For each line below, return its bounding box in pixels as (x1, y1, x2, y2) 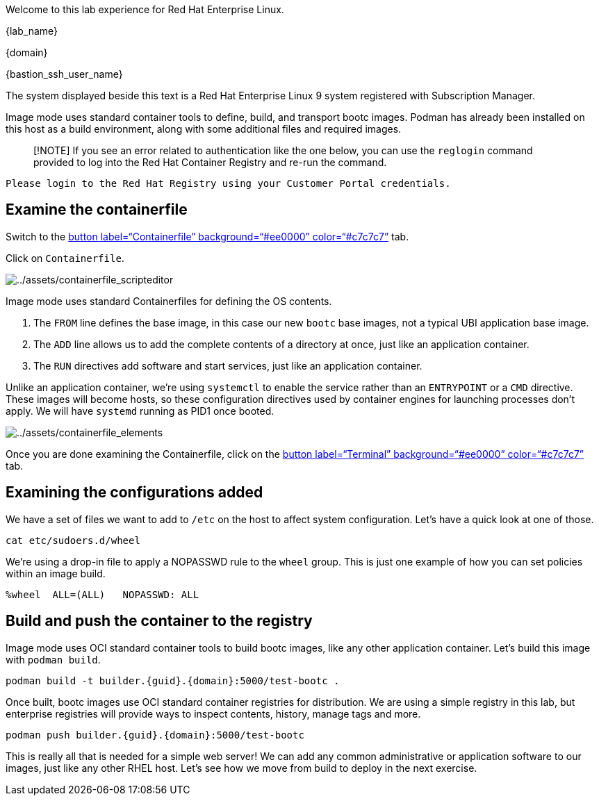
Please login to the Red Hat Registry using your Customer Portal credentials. (6, 178, 451, 189)
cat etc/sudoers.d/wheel (6, 534, 140, 546)
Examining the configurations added (6, 484, 263, 502)
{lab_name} (6, 25, 58, 37)
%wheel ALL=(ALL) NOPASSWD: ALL (6, 588, 199, 600)
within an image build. (6, 567, 106, 579)
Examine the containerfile (6, 201, 188, 219)
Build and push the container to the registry (6, 612, 313, 630)
